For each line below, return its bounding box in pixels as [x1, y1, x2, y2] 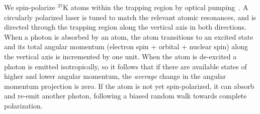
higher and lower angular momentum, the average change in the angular [4, 71, 226, 81]
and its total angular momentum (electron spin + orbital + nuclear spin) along [4, 41, 248, 52]
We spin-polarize [4, 2, 55, 12]
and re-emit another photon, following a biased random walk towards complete [4, 90, 247, 101]
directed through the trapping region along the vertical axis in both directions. [4, 22, 246, 32]
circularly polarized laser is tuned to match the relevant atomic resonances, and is [4, 12, 256, 22]
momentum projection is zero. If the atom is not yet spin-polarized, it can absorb [4, 80, 254, 91]
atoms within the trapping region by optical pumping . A [70, 2, 248, 12]
